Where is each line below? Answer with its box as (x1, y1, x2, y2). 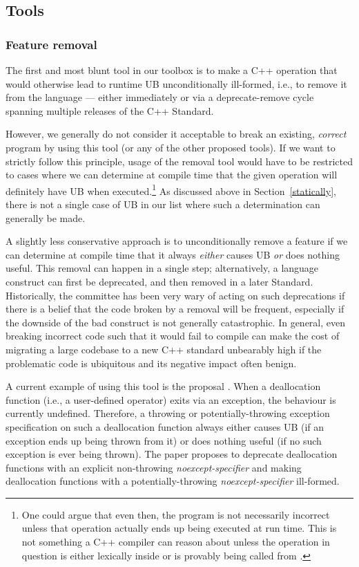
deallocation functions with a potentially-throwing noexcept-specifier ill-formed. (6, 474, 340, 488)
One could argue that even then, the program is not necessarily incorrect (21, 507, 330, 521)
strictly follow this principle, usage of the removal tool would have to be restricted (6, 154, 353, 168)
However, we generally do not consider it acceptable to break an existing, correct (6, 127, 347, 141)
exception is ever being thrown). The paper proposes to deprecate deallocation (6, 447, 338, 461)
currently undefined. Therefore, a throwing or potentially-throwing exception (6, 406, 330, 420)
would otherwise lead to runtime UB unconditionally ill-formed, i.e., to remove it (6, 76, 347, 91)
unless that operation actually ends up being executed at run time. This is (21, 521, 337, 535)
